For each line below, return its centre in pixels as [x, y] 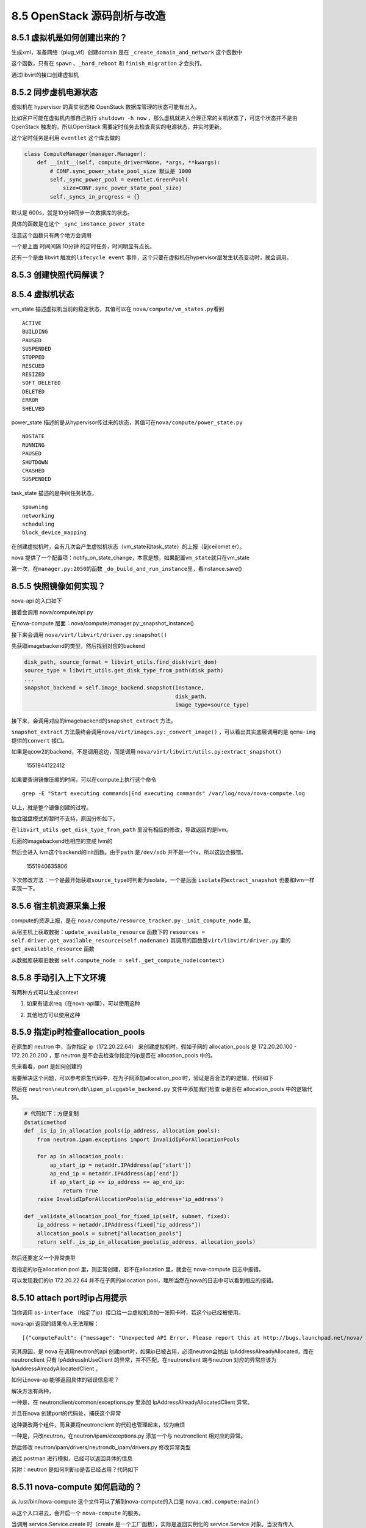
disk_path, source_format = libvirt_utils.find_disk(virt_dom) [121, 662]
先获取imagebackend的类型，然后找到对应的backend [78, 645]
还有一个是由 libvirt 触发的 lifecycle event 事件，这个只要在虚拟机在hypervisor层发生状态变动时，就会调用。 [152, 257]
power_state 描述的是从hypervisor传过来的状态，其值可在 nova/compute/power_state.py [127, 422]
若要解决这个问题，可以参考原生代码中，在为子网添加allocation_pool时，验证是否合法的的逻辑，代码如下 [142, 1078]
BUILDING [35, 332]
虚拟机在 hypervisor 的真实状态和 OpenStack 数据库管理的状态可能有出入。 [106, 106]
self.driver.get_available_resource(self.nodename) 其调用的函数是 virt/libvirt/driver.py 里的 [151, 941]
